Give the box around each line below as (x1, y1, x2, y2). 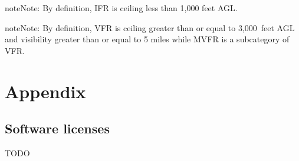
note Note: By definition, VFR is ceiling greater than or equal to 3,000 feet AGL (5, 21, 295, 33)
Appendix (5, 79, 86, 103)
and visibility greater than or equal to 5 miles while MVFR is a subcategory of (5, 33, 290, 45)
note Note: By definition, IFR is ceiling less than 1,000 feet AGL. (5, 2, 238, 14)
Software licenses (5, 119, 110, 137)
